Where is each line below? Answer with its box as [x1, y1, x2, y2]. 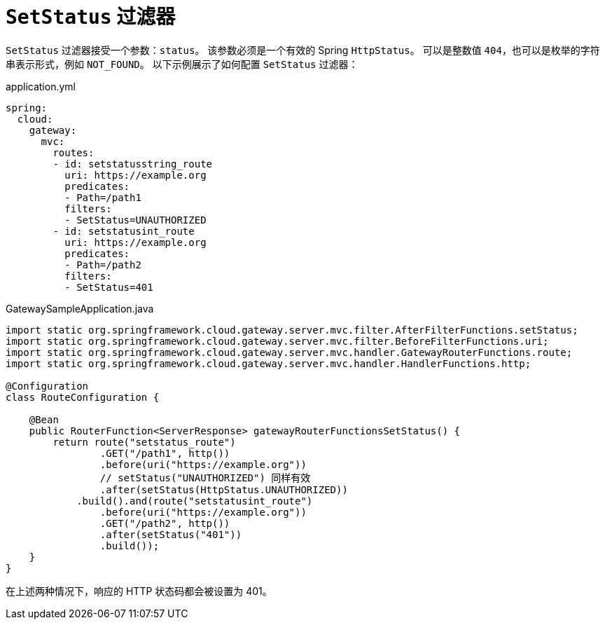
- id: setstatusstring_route [53, 158, 213, 170]
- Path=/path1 [64, 191, 141, 203]
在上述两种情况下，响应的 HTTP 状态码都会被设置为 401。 [6, 584, 272, 597]
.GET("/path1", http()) [99, 447, 230, 459]
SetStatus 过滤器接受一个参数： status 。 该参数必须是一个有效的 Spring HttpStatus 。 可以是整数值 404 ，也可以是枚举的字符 [6, 43, 600, 56]
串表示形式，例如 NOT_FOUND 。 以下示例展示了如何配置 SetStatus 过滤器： [6, 57, 359, 70]
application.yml [6, 80, 76, 92]
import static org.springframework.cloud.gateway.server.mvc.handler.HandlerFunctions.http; [6, 357, 531, 369]
